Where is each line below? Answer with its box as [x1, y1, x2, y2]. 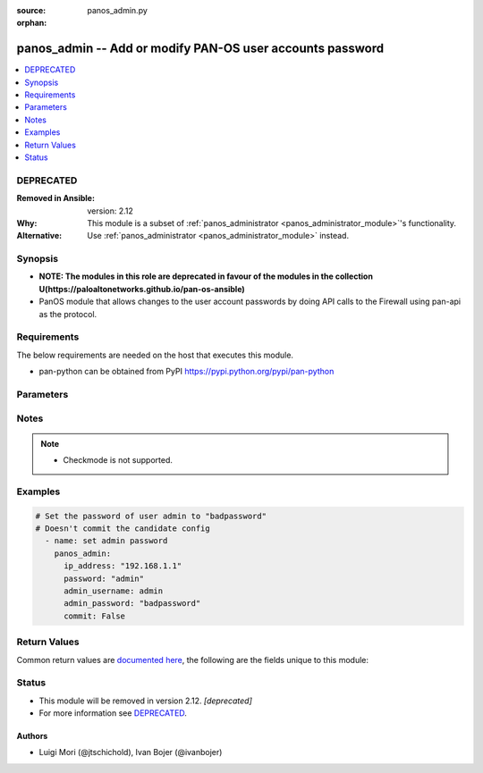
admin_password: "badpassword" [64, 599, 201, 609]
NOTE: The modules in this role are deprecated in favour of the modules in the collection [38, 271, 373, 281]
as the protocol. [38, 308, 97, 319]
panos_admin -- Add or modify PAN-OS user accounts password [16, 41, 385, 56]
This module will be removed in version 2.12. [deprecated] [38, 695, 252, 706]
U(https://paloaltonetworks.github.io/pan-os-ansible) [38, 283, 245, 294]
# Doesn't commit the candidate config [35, 524, 210, 534]
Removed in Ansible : [16, 193, 96, 204]
